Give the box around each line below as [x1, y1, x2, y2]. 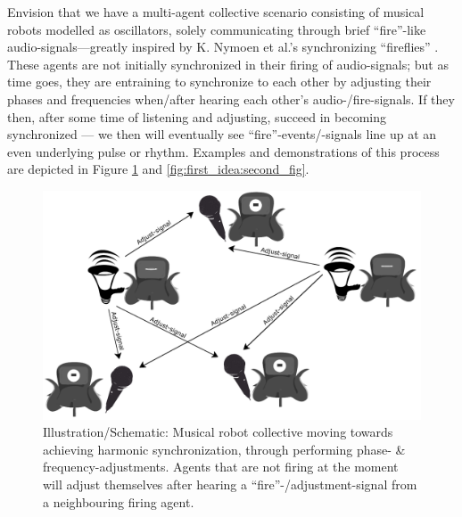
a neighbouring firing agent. [43, 492, 194, 511]
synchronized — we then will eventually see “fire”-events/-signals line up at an [7, 125, 437, 144]
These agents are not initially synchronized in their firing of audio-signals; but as [7, 54, 449, 73]
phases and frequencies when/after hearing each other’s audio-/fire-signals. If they [7, 89, 455, 108]
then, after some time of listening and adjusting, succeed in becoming [7, 107, 387, 126]
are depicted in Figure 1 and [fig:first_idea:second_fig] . [7, 160, 309, 178]
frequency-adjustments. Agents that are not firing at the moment [43, 457, 399, 476]
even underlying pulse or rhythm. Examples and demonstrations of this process [7, 142, 440, 160]
